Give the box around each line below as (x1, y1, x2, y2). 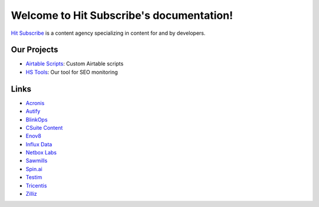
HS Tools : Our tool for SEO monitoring (25, 68, 118, 75)
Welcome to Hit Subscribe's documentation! (11, 9, 233, 22)
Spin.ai (25, 165, 43, 172)
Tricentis (25, 182, 47, 189)
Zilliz (25, 190, 38, 198)
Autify (25, 108, 41, 115)
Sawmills (25, 157, 48, 165)
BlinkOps (25, 116, 48, 123)
